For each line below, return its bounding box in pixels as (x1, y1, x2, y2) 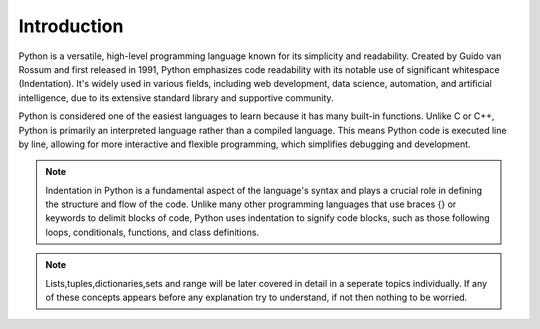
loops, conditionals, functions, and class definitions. (45, 226, 260, 238)
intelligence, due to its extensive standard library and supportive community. (18, 91, 334, 104)
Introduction (18, 15, 124, 37)
